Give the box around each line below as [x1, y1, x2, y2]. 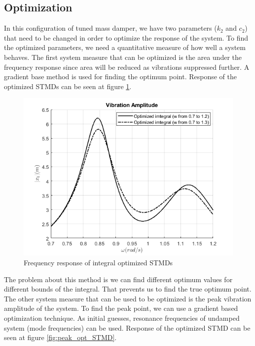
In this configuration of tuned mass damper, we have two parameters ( [4, 23, 217, 33]
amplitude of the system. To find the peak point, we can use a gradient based [4, 303, 238, 313]
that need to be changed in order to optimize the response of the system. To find [4, 32, 249, 43]
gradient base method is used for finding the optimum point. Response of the [4, 71, 237, 82]
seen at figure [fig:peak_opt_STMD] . [4, 332, 117, 343]
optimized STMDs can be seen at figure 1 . [4, 81, 132, 91]
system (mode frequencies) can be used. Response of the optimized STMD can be [4, 322, 251, 333]
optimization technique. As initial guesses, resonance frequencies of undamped [4, 312, 240, 323]
